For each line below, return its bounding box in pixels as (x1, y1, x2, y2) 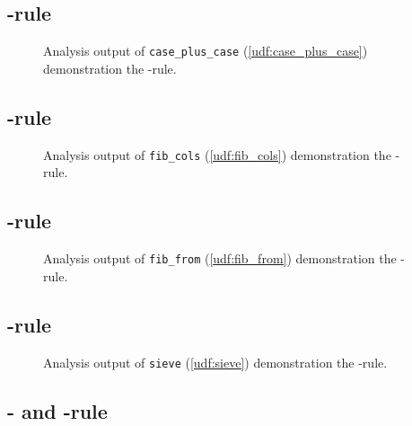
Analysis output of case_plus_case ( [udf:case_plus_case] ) (43, 41, 368, 60)
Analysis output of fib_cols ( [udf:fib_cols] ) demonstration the (43, 145, 391, 164)
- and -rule (7, 396, 108, 424)
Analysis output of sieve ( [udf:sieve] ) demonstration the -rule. (43, 352, 388, 371)
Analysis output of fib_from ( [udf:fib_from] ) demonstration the (43, 249, 397, 268)
